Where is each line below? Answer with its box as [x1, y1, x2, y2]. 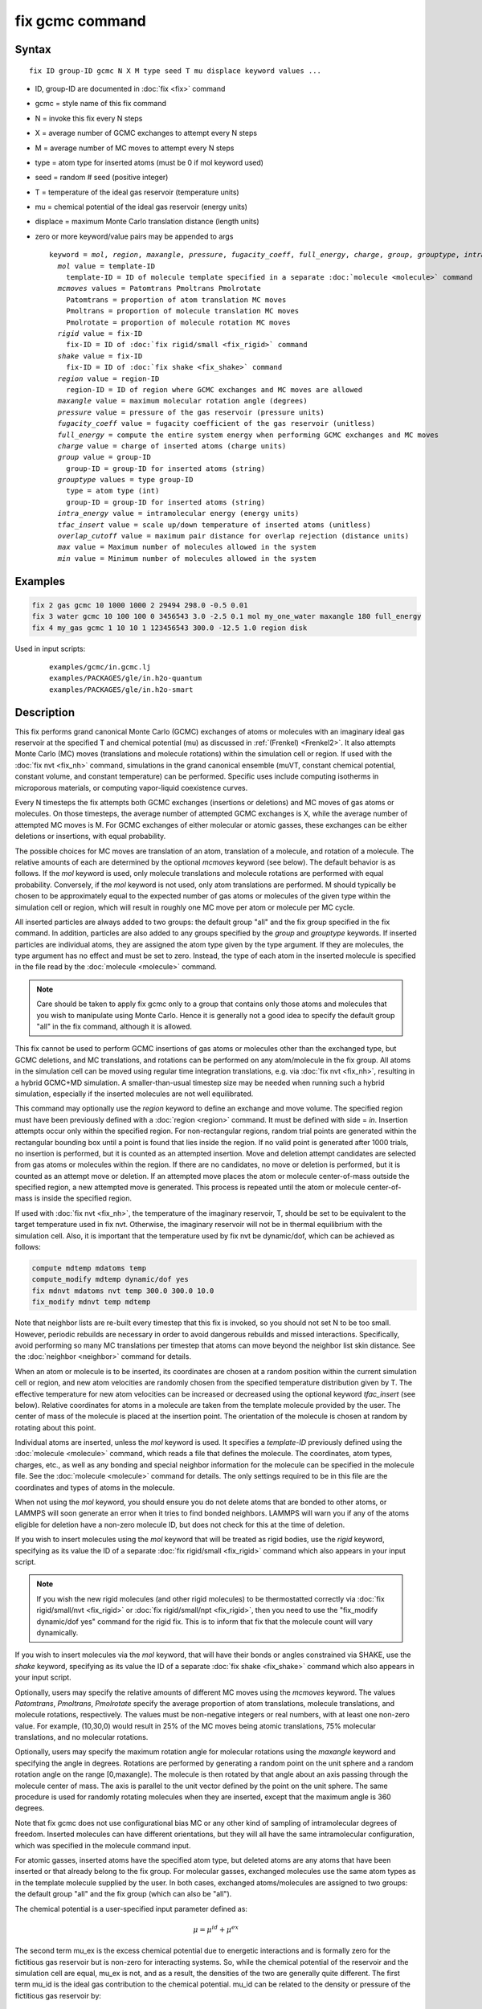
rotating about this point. [14, 1422, 96, 1432]
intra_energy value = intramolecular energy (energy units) [57, 509, 300, 518]
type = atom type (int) [65, 486, 160, 496]
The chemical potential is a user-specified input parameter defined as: [14, 1904, 248, 1913]
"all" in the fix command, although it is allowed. [36, 1021, 193, 1032]
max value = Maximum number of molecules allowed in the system [57, 542, 317, 552]
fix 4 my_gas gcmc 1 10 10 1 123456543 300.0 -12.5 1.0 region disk [31, 623, 308, 632]
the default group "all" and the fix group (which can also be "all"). [14, 1889, 232, 1899]
